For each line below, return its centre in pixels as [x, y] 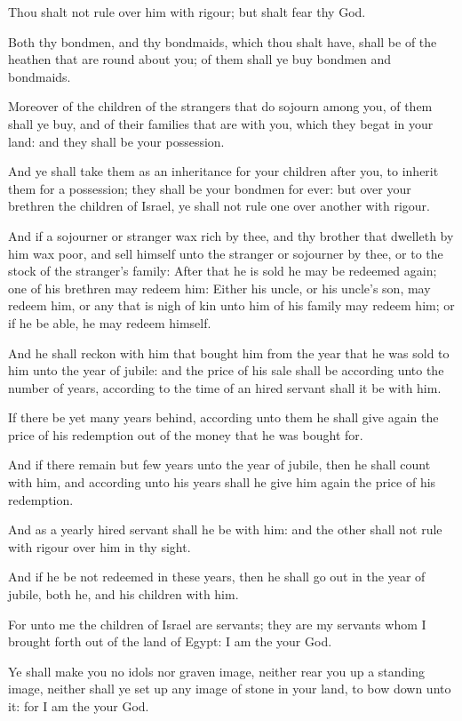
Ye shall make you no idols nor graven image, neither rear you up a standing [217, 671]
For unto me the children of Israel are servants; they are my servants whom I [217, 624]
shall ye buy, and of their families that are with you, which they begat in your [221, 123]
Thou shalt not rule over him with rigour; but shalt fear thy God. [187, 12]
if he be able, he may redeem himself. [110, 322]
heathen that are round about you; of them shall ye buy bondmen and [200, 59]
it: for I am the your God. [79, 706]
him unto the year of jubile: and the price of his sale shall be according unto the [226, 370]
